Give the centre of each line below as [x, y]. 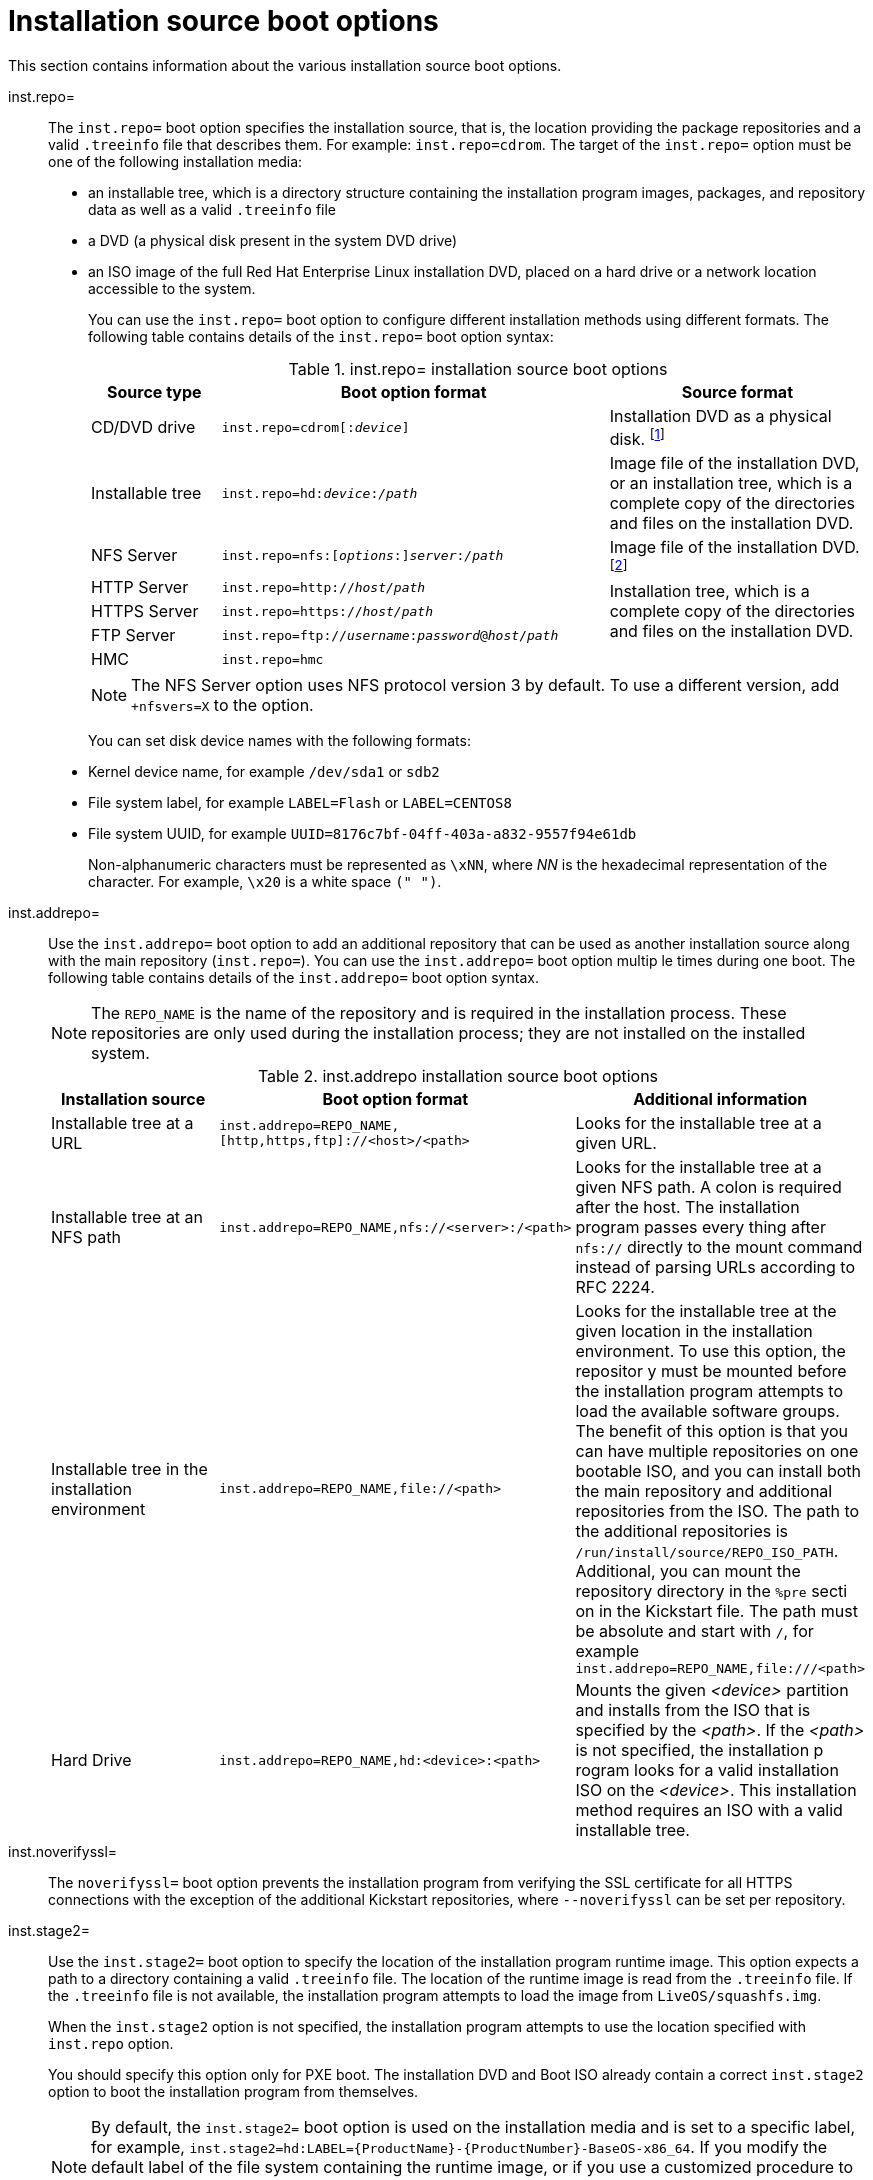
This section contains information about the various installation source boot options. [285, 65]
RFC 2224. [615, 1287]
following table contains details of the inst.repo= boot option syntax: [321, 336]
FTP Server [133, 635]
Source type [154, 391]
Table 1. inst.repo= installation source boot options [478, 368]
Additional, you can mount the [688, 1571]
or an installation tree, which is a [731, 483]
